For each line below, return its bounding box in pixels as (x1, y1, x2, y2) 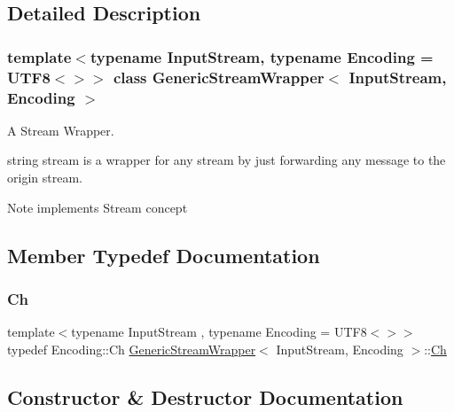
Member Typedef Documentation (7, 241, 320, 268)
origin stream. (7, 168, 82, 187)
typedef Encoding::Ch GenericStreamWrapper (7, 339, 256, 358)
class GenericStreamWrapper (113, 66, 325, 88)
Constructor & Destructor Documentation (7, 383, 403, 410)
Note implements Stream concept (7, 198, 188, 216)
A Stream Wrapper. (7, 120, 114, 139)
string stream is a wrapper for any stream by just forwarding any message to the (7, 151, 446, 169)
